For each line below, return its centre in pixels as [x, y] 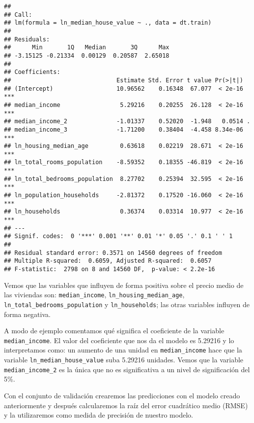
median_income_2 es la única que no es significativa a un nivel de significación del [127, 369]
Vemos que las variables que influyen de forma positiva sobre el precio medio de [124, 285]
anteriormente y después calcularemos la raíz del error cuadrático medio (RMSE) [126, 405]
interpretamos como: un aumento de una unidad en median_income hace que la [123, 350]
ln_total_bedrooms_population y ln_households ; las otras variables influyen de [127, 304]
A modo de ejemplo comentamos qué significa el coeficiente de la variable [114, 331]
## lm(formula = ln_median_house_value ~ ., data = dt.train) [108, 23]
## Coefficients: [32, 72]
